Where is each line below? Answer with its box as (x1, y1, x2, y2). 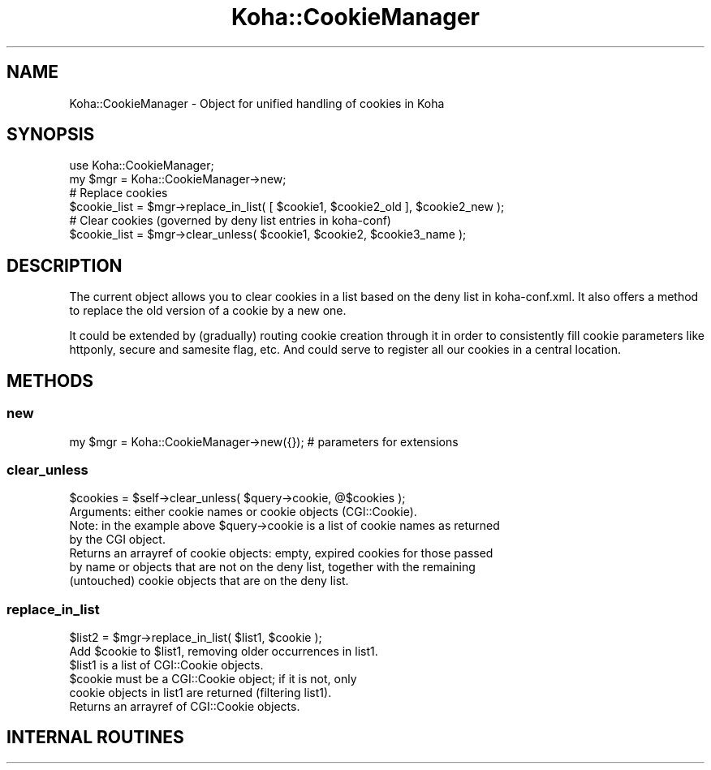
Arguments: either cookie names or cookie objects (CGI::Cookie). (69, 505, 417, 519)
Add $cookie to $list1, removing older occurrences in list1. (69, 644, 378, 658)
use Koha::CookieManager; (69, 158, 214, 173)
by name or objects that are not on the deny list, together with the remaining (69, 560, 476, 574)
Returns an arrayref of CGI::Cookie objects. (69, 699, 300, 713)
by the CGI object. (69, 532, 166, 547)
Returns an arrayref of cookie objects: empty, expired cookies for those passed (69, 546, 493, 561)
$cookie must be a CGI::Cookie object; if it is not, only (69, 672, 357, 686)
